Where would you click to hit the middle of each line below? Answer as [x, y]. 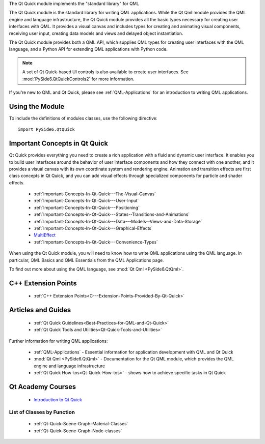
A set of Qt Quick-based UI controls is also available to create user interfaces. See [106, 72]
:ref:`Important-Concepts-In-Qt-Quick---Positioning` [87, 207]
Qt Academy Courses [42, 387]
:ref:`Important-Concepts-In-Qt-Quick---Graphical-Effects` [93, 228]
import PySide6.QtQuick [46, 130]
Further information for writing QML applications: [58, 341]
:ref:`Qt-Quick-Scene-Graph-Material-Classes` [81, 424]
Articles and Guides [40, 310]
